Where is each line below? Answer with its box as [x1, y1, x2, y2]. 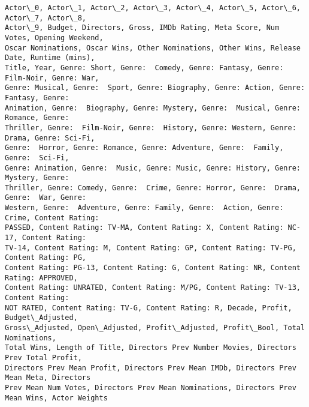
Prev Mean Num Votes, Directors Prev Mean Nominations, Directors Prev [5, 383, 296, 392]
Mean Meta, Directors [5, 373, 91, 382]
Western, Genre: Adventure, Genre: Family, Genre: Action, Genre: [5, 203, 284, 213]
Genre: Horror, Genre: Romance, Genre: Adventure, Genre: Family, [5, 143, 284, 152]
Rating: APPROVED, [5, 273, 78, 282]
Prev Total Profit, [5, 353, 82, 362]
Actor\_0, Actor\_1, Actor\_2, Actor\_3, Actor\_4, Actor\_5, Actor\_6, [5, 4, 301, 12]
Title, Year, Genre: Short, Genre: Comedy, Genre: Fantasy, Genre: [5, 63, 284, 72]
